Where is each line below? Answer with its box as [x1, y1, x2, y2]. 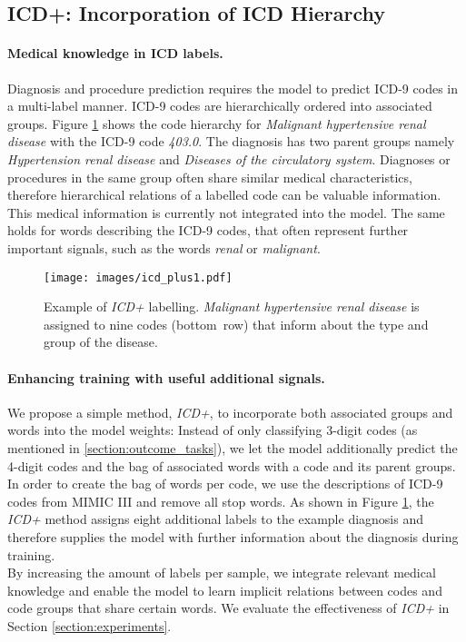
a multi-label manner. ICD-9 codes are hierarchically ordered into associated [7, 96, 432, 115]
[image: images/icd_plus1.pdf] [44, 271, 233, 284]
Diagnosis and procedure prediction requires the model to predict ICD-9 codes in [7, 78, 458, 97]
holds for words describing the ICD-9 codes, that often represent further [7, 221, 409, 240]
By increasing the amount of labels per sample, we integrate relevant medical [7, 563, 436, 582]
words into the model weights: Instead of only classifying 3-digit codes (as [7, 420, 418, 440]
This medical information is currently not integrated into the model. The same [7, 202, 445, 222]
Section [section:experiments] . [7, 616, 172, 635]
